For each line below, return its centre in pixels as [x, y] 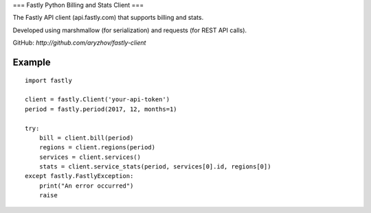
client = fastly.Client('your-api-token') [98, 100]
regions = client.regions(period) [97, 148]
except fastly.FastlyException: [79, 176]
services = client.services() [90, 157]
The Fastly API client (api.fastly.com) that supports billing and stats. [108, 18]
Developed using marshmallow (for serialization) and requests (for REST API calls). [130, 30]
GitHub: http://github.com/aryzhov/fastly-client [79, 43]
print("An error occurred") [86, 186]
